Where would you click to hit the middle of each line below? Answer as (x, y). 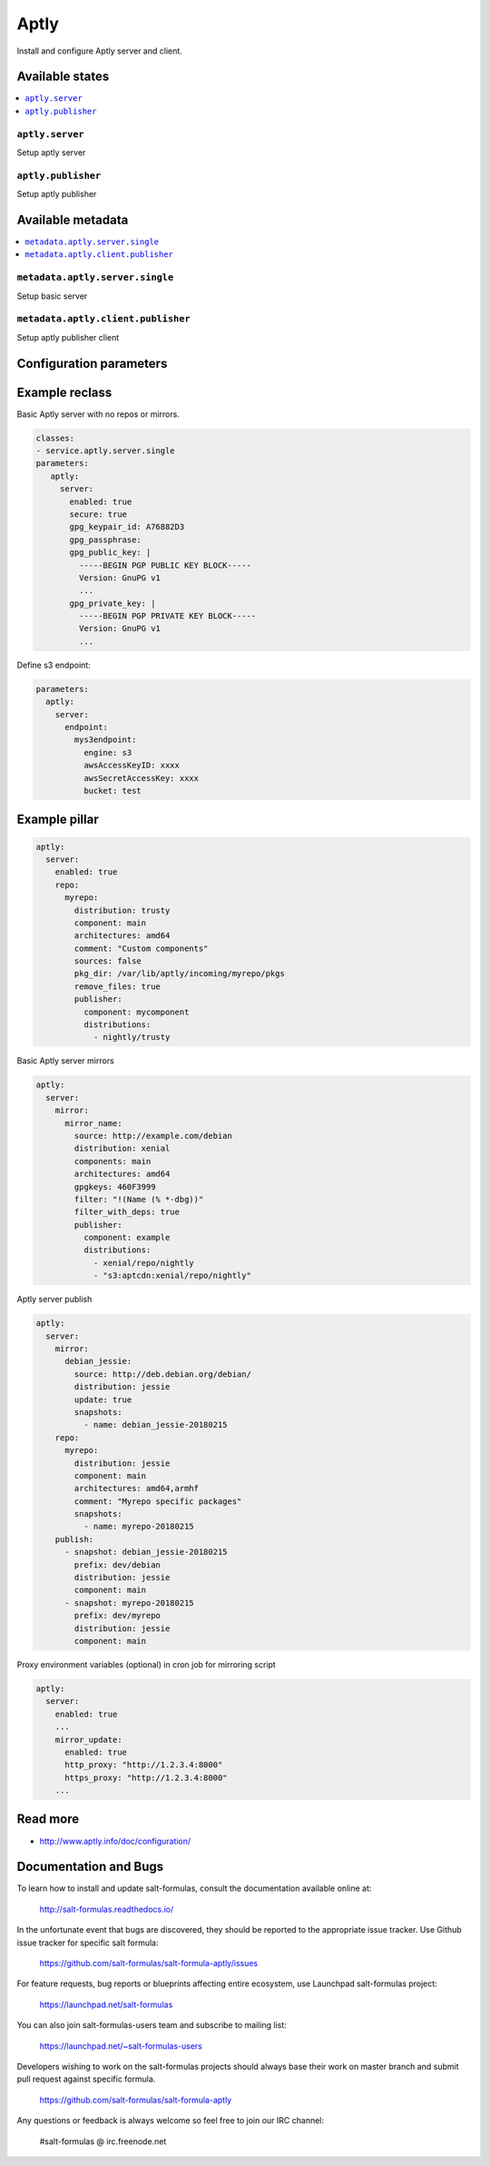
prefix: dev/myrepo (117, 1616)
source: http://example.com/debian (153, 1136)
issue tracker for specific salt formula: (88, 1943)
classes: (55, 438)
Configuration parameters (92, 363)
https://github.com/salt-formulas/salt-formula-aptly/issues (149, 1963)
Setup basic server (52, 296)
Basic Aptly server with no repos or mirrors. (98, 414)
